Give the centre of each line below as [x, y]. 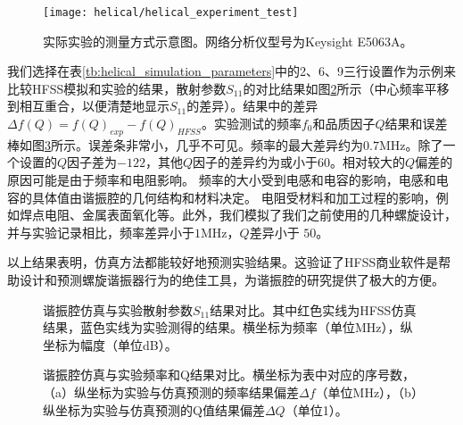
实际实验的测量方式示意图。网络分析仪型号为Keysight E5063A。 [228, 41]
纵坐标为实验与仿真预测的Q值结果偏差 [154, 409]
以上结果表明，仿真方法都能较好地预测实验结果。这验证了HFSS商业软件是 [223, 262]
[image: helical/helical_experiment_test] [171, 12]
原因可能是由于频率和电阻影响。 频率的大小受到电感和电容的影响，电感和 [222, 180]
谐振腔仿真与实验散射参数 [118, 309]
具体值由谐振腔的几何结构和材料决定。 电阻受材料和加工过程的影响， [234, 197]
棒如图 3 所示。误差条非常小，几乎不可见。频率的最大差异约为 [185, 144]
